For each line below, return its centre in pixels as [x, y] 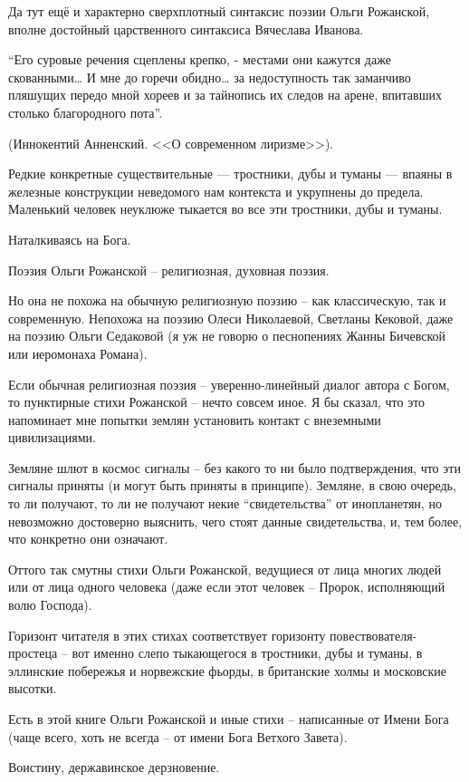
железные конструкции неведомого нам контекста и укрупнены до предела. [216, 191]
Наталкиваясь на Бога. [70, 239]
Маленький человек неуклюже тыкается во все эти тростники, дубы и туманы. [225, 209]
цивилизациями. [52, 437]
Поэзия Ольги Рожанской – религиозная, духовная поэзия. [169, 270]
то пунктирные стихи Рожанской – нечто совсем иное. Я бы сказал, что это [217, 402]
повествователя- [373, 635]
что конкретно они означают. [88, 539]
